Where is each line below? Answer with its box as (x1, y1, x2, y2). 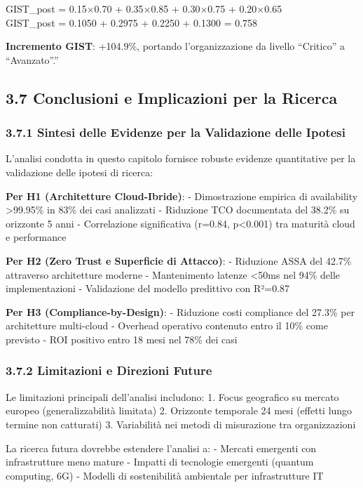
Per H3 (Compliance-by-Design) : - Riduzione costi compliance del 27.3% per (6, 304, 355, 319)
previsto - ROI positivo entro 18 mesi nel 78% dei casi (6, 331, 238, 346)
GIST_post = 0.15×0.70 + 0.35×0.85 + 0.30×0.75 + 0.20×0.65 (6, 1, 282, 15)
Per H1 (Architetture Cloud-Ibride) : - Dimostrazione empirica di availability (6, 188, 358, 203)
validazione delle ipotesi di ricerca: (6, 164, 153, 179)
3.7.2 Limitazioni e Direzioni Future (6, 362, 212, 379)
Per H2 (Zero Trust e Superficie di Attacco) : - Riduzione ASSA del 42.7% (6, 253, 352, 268)
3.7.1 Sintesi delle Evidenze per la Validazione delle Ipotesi (6, 124, 345, 141)
